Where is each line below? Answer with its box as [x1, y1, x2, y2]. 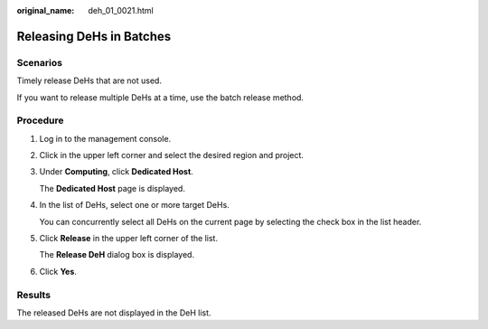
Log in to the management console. [39, 133, 172, 144]
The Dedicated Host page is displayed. [39, 183, 185, 193]
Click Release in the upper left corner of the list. [39, 233, 219, 244]
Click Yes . [39, 266, 77, 277]
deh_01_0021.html [88, 5, 154, 15]
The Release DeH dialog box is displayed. [39, 249, 194, 260]
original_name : [16, 5, 75, 15]
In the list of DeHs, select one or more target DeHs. [39, 200, 230, 211]
